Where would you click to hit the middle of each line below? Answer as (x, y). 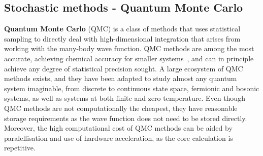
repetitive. (20, 148)
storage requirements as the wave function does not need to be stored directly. (126, 118)
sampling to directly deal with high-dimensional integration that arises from (122, 38)
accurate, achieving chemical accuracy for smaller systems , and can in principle (129, 58)
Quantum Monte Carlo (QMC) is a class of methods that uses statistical (122, 29)
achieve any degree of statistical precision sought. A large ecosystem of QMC (124, 68)
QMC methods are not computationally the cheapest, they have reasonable (121, 108)
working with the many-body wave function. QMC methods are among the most (129, 48)
